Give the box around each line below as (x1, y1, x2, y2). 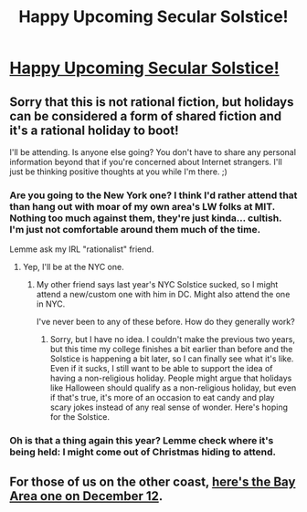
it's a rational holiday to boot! (9, 122, 180, 138)
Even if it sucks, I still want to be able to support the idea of (49, 363, 273, 374)
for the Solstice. (49, 412, 111, 423)
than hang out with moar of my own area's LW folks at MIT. (9, 200, 276, 213)
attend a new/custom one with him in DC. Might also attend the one (36, 289, 291, 300)
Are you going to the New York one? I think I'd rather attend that (9, 189, 298, 202)
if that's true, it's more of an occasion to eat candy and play (49, 392, 275, 403)
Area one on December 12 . (9, 488, 164, 504)
